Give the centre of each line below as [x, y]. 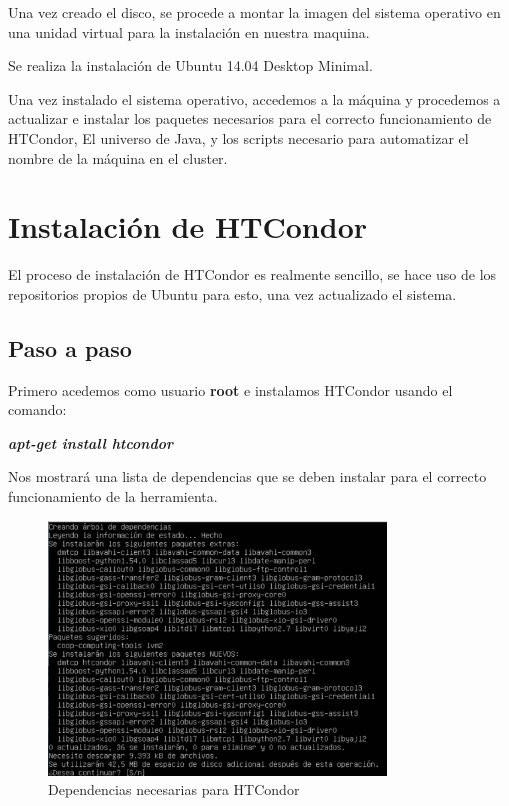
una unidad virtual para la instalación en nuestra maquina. [189, 31]
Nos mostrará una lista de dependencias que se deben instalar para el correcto [247, 476]
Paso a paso [70, 347]
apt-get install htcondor [90, 442]
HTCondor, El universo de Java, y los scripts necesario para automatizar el [238, 137]
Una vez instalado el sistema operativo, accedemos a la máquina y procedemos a [254, 98]
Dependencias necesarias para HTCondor [174, 789]
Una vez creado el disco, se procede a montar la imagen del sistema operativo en [254, 12]
